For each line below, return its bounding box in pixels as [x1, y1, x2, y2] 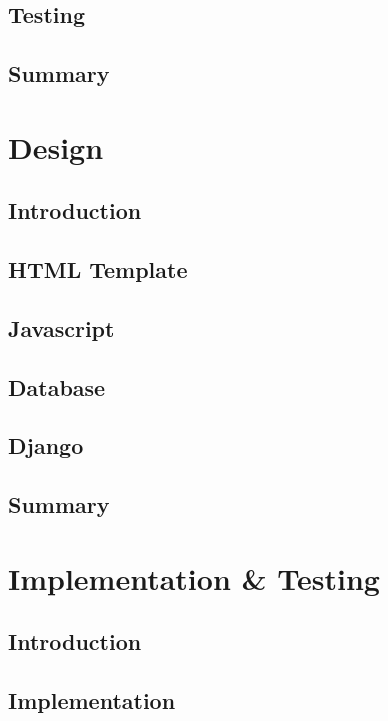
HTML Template [8, 254, 188, 285]
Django [8, 430, 84, 461]
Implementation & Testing [8, 557, 380, 598]
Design [8, 126, 104, 167]
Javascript [8, 312, 115, 343]
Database [8, 371, 106, 402]
